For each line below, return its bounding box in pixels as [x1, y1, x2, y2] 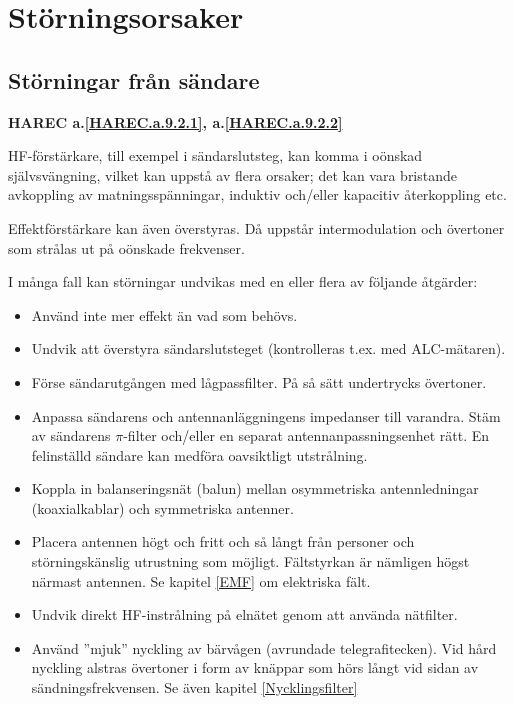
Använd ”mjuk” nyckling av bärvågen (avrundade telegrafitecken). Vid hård [31, 637, 497, 658]
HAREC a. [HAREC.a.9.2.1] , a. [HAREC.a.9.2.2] [8, 111, 343, 132]
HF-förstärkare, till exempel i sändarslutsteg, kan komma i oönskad [8, 145, 423, 166]
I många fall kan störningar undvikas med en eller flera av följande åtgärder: [8, 271, 478, 292]
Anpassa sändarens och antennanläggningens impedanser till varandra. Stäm [31, 405, 501, 426]
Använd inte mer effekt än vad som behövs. [31, 304, 298, 325]
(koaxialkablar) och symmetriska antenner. [31, 497, 294, 518]
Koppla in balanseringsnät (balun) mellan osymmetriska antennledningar [31, 478, 479, 499]
